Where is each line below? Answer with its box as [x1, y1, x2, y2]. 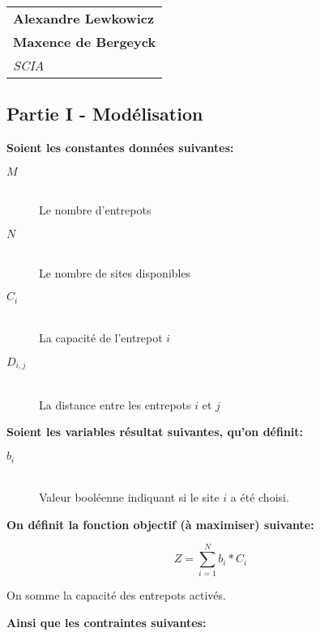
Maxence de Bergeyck [13, 32, 156, 51]
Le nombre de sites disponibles [39, 264, 191, 281]
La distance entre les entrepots [39, 396, 191, 413]
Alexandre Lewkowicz [13, 9, 155, 28]
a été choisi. [230, 489, 289, 506]
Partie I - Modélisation [6, 101, 203, 126]
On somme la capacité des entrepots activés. [6, 587, 226, 604]
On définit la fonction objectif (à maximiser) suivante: [6, 515, 314, 532]
